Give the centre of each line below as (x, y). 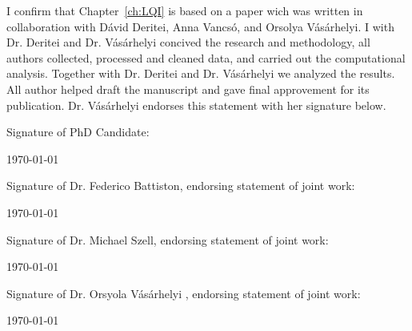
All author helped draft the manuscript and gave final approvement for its (188, 89)
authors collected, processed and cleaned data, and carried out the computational (206, 57)
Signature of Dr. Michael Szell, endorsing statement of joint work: (168, 239)
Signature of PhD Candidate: (78, 132)
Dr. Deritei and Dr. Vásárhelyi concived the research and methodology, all (188, 42)
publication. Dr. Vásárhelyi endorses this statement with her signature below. (196, 105)
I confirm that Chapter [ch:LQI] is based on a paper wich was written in (185, 10)
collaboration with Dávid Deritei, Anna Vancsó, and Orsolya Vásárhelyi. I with (200, 26)
